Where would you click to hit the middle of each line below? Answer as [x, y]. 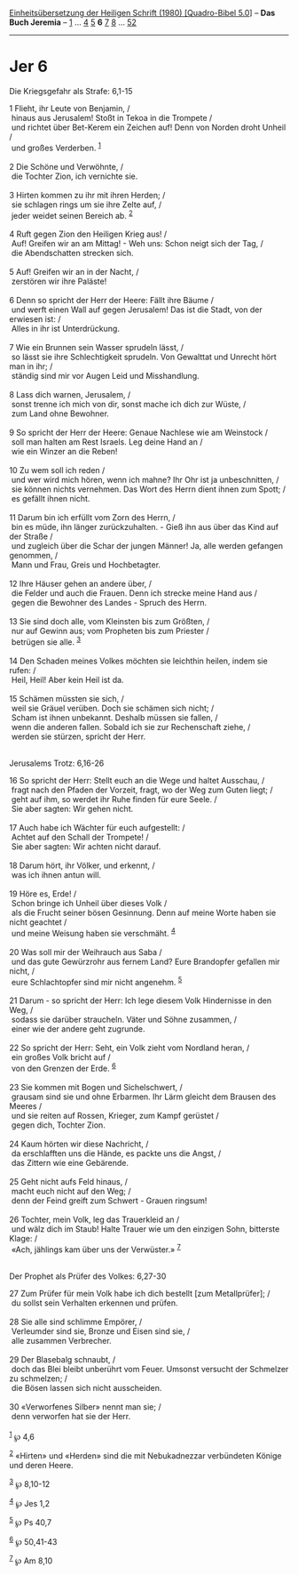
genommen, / [34, 556]
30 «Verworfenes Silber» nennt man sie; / [85, 1406]
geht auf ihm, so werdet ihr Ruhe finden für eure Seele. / [114, 799]
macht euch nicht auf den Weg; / [71, 1191]
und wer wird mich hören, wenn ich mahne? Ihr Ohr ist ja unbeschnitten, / [145, 480]
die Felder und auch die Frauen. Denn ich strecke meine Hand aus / [134, 593]
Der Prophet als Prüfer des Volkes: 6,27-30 [88, 1276]
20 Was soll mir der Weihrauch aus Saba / [86, 952]
